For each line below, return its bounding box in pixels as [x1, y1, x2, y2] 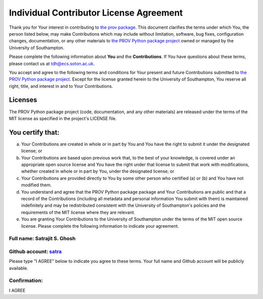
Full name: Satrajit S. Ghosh [9, 235, 75, 242]
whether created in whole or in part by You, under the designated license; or [21, 168, 175, 174]
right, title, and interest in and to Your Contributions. [9, 83, 113, 89]
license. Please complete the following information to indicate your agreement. [21, 223, 179, 229]
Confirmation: [9, 277, 43, 284]
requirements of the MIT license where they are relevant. [21, 209, 135, 215]
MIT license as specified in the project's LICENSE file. [9, 115, 117, 121]
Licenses [9, 96, 38, 104]
